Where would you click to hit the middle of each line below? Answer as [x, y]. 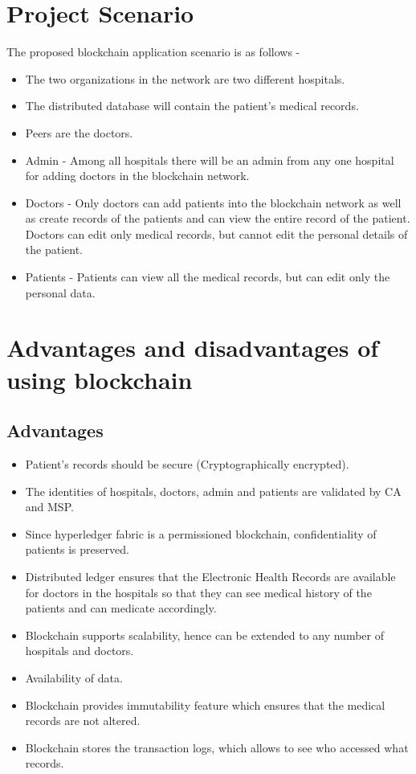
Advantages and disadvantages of [193, 348]
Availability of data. [74, 677]
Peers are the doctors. [79, 132]
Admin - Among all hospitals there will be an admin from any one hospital [210, 160]
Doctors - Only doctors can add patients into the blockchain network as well [213, 202]
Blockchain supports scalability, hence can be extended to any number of [204, 635]
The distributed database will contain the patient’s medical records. [192, 106]
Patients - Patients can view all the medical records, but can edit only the [208, 277]
